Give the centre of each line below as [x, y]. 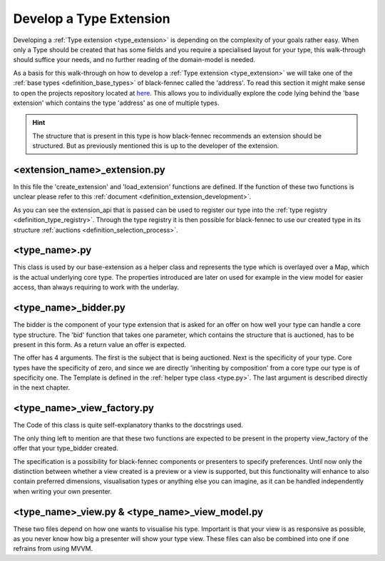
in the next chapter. [42, 388]
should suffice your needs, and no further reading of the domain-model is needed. [134, 60]
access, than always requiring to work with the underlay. [96, 287]
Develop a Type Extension [92, 19]
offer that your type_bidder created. [66, 448]
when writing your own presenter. [63, 491]
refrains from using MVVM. [53, 549]
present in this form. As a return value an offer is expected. [100, 344]
